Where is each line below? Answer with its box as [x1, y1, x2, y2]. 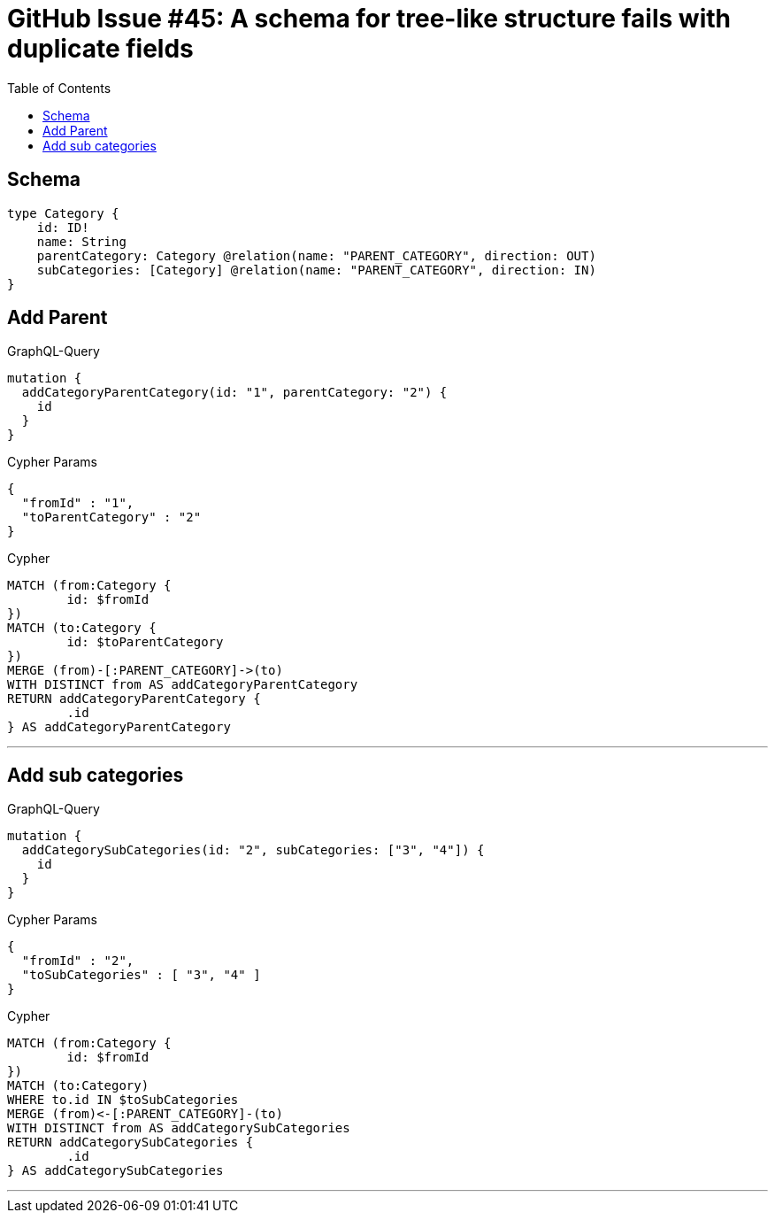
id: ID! [36, 220, 89, 235]
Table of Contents [7, 80, 111, 96]
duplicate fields [7, 34, 194, 64]
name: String [36, 234, 127, 249]
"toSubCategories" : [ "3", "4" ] [21, 968, 261, 983]
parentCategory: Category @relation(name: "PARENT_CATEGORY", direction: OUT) [36, 248, 596, 263]
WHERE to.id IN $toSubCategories [7, 1093, 239, 1108]
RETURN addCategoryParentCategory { [7, 691, 261, 707]
